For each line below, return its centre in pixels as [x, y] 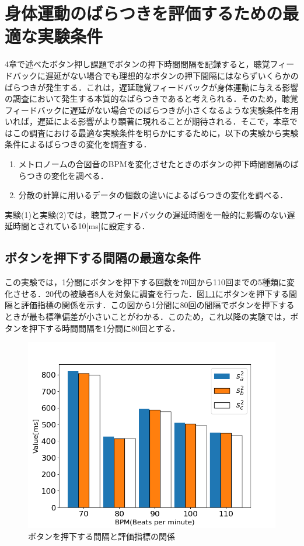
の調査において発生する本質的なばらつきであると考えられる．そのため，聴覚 [151, 99]
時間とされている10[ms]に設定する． [81, 226]
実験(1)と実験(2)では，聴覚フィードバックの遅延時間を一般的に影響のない [146, 214]
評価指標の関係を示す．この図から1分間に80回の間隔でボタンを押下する [158, 305]
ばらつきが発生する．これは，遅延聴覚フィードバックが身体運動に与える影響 [152, 87]
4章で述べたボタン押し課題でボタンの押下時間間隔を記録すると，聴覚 [137, 64]
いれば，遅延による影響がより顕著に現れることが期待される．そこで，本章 [147, 121]
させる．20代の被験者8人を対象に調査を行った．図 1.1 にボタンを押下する [151, 293]
